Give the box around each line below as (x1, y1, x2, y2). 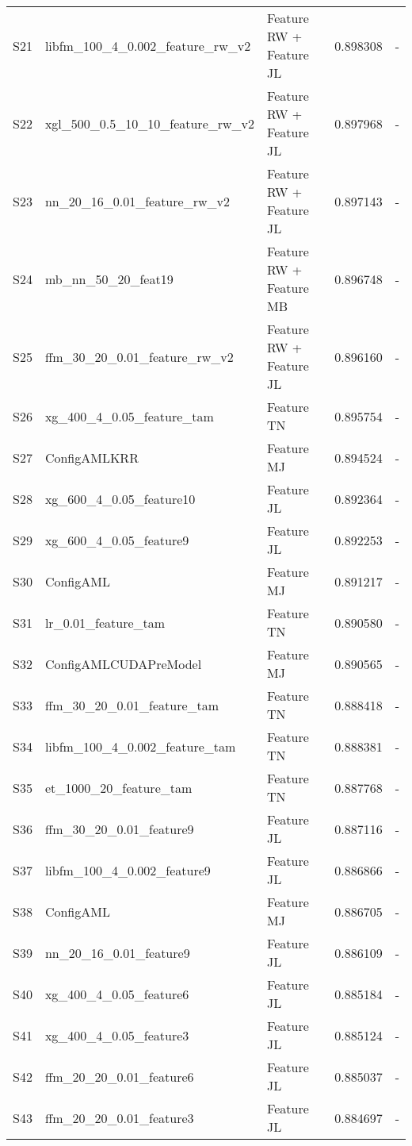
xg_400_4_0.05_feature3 (44, 1025, 189, 1044)
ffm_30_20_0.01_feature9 (44, 819, 194, 838)
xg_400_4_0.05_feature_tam (44, 406, 214, 425)
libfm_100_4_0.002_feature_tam (44, 736, 236, 756)
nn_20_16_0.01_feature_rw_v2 (44, 191, 230, 210)
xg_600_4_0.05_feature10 (44, 489, 196, 508)
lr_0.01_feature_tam (44, 613, 166, 632)
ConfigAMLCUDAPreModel (44, 654, 202, 673)
